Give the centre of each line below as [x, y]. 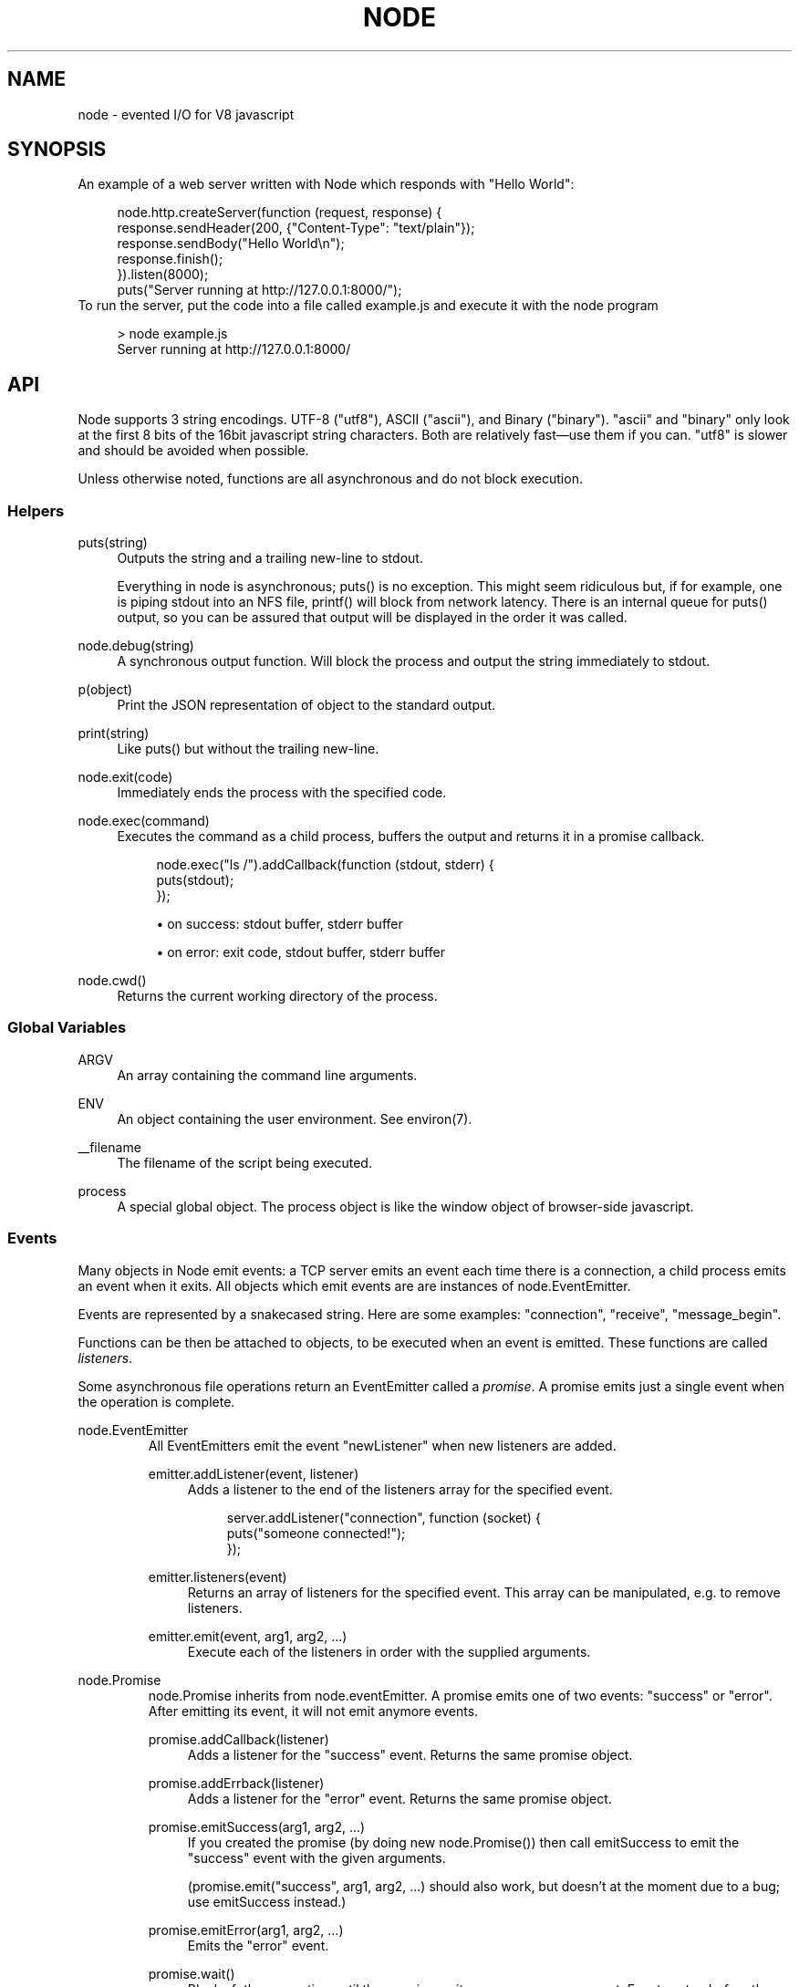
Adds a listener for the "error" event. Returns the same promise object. [399, 1798]
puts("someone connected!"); [316, 1533]
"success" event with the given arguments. [316, 1857]
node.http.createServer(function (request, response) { [280, 213]
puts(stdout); [195, 880]
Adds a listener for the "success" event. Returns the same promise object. [410, 1754]
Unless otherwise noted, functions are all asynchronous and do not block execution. [330, 479]
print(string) [114, 733]
